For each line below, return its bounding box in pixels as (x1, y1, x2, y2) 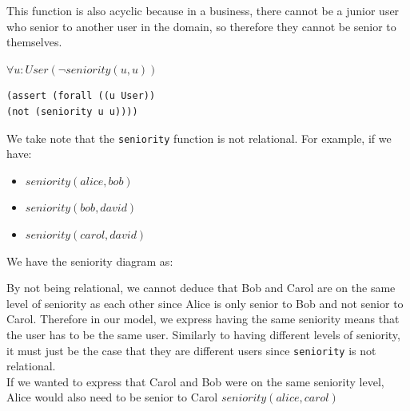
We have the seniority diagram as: (6, 252, 173, 269)
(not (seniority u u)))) (6, 105, 138, 117)
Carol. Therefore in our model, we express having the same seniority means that (6, 310, 400, 327)
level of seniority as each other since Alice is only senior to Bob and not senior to (6, 294, 404, 311)
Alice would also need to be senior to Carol (6, 389, 218, 405)
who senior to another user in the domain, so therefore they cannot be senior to (6, 18, 396, 34)
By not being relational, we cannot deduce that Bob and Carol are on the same (6, 279, 396, 296)
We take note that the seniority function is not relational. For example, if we (6, 129, 392, 146)
